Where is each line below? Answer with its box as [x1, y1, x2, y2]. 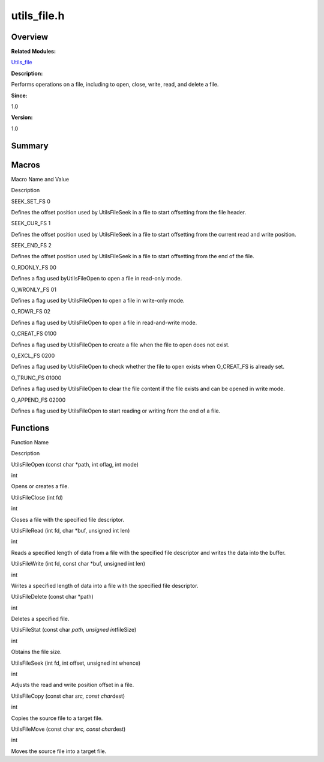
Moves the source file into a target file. [11, 748, 107, 755]
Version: [11, 114, 33, 121]
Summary [11, 141, 49, 151]
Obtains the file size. [11, 649, 62, 656]
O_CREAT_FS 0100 [11, 330, 57, 337]
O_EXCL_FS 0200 [11, 352, 55, 359]
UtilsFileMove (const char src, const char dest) [11, 725, 126, 733]
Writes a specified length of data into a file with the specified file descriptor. [11, 582, 199, 589]
